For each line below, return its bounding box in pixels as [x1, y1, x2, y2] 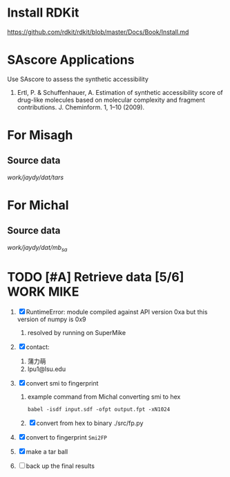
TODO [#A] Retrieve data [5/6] [7, 269, 184, 285]
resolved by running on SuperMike [27, 328, 126, 336]
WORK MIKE [7, 284, 79, 299]
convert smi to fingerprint [26, 379, 99, 387]
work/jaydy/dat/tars [7, 173, 64, 181]
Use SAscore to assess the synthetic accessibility [7, 75, 148, 83]
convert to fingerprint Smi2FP [26, 433, 107, 441]
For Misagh [7, 127, 73, 143]
